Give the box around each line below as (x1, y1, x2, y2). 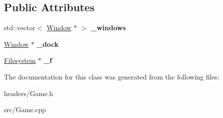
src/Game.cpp (4, 104, 46, 115)
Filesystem (4, 55, 36, 65)
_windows (90, 22, 126, 33)
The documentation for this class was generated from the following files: (4, 71, 220, 81)
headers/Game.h (4, 88, 53, 98)
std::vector (4, 22, 35, 33)
